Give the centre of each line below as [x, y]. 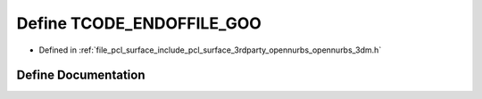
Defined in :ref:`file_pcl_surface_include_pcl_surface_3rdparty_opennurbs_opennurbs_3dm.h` [210, 50]
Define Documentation [81, 75]
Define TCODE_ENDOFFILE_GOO [139, 23]
